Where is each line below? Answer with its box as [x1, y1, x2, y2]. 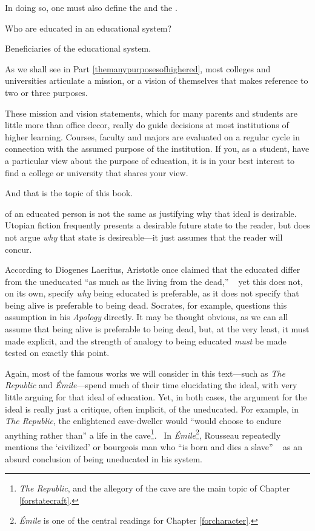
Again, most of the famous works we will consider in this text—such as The [5, 366, 285, 379]
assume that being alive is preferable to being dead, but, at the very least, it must [5, 323, 310, 335]
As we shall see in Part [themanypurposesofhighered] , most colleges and [5, 62, 271, 75]
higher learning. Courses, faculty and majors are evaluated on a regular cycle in [5, 130, 300, 143]
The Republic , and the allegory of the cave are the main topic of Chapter [19, 482, 290, 495]
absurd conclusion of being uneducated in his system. [5, 452, 202, 465]
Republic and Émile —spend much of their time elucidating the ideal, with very [5, 379, 297, 391]
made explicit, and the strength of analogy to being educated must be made [5, 334, 287, 347]
